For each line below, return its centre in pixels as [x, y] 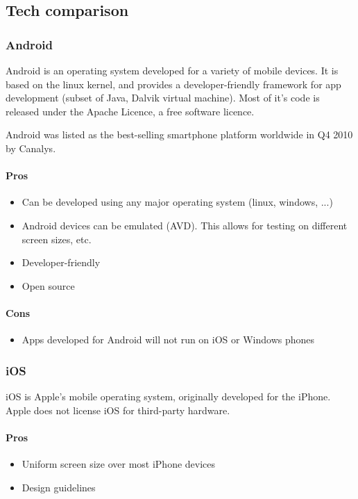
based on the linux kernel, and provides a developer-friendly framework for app [173, 84]
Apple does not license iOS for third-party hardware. [118, 410]
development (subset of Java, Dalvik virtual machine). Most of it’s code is [163, 98]
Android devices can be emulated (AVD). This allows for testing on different [185, 225]
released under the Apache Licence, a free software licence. [130, 111]
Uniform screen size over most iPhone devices [119, 463]
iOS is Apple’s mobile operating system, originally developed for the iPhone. [168, 396]
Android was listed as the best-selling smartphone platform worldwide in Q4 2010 [179, 134]
